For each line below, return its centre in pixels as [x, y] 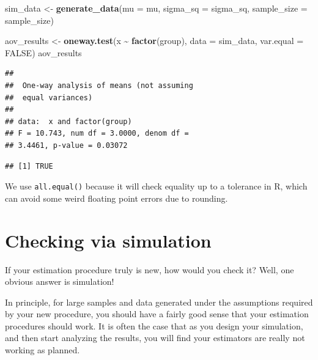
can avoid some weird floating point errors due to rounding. [116, 198]
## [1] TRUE [29, 166]
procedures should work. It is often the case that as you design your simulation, [154, 325]
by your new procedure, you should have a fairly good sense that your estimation [157, 314]
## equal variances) [49, 97]
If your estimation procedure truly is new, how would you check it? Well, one [150, 269]
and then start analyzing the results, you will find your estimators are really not [155, 338]
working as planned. [43, 350]
